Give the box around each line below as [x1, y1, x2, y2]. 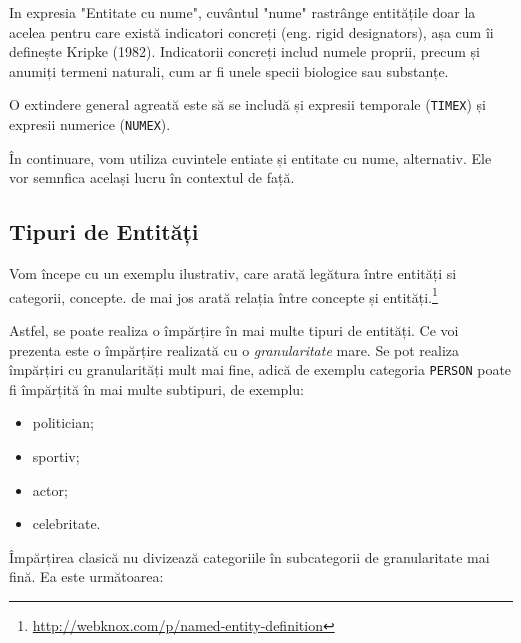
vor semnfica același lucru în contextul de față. [9, 167, 295, 188]
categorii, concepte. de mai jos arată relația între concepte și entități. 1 [9, 283, 438, 307]
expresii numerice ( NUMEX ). [9, 114, 171, 135]
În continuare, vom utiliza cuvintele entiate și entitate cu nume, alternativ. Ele [9, 147, 492, 168]
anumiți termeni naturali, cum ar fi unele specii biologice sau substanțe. [9, 60, 449, 81]
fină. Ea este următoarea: [9, 566, 164, 587]
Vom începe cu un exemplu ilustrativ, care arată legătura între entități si [9, 263, 457, 284]
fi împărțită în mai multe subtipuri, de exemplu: [9, 378, 304, 399]
